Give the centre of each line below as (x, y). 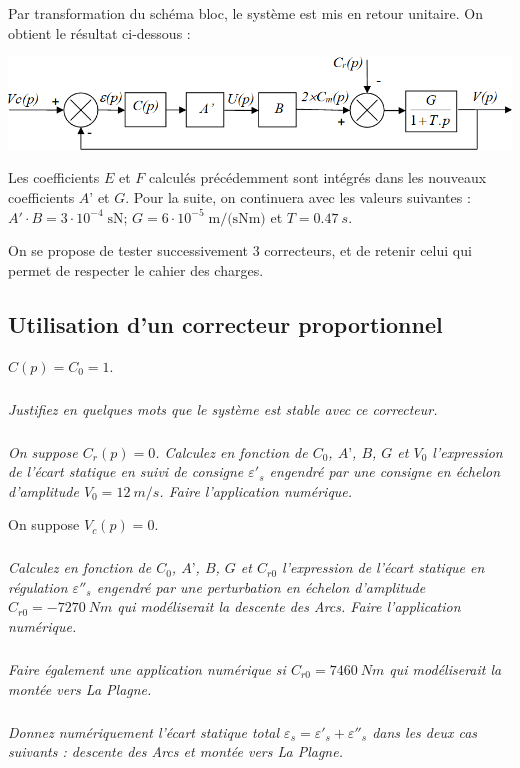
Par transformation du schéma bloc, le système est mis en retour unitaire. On (245, 13)
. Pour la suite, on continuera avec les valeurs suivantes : (298, 197)
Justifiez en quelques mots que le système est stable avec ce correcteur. (223, 408)
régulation (38, 586)
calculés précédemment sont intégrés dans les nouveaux (318, 177)
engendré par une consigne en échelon (385, 471)
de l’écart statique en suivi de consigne (126, 471)
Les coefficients (54, 177)
